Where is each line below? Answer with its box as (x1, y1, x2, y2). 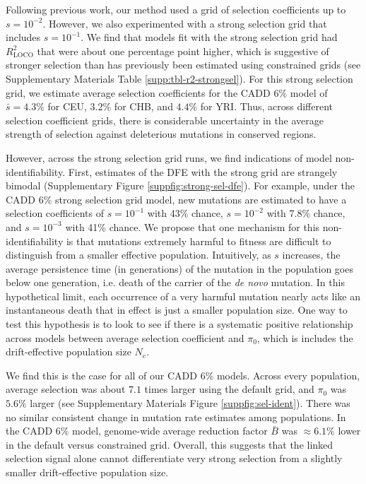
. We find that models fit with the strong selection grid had (81, 30, 338, 45)
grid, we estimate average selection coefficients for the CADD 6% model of (6, 85, 328, 100)
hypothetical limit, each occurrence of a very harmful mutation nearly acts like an (6, 288, 360, 303)
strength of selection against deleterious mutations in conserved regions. (6, 126, 317, 141)
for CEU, (47, 99, 87, 114)
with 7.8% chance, (266, 206, 346, 220)
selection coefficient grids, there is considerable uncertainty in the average (6, 112, 324, 127)
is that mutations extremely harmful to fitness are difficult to (66, 233, 331, 248)
